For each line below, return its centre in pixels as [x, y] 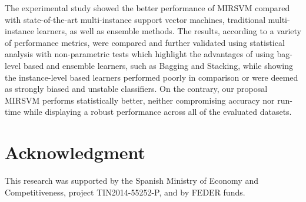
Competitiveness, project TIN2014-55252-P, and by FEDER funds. [125, 192]
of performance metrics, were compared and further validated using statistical [145, 42]
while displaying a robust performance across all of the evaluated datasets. [157, 112]
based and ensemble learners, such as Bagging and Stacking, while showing [158, 65]
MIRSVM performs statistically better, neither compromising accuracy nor [140, 100]
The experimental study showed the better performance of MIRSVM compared [147, 8]
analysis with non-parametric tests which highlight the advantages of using [139, 54]
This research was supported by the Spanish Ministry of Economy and [132, 181]
